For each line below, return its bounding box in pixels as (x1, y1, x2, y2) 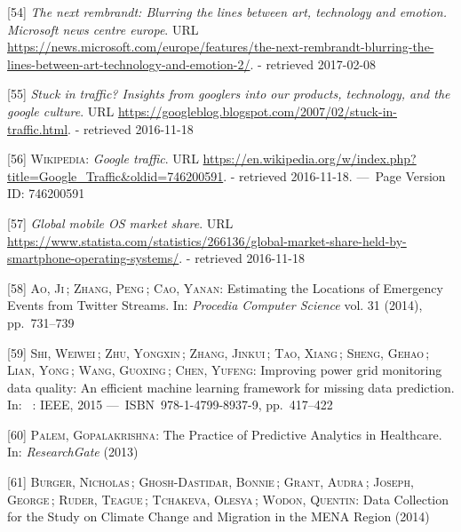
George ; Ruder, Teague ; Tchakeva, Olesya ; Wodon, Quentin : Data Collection (7, 489, 449, 508)
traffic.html (7, 119, 68, 138)
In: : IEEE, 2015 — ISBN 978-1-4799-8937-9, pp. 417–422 (7, 395, 333, 414)
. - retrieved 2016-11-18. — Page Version (223, 166, 446, 185)
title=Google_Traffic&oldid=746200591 (7, 166, 224, 185)
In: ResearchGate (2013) (7, 442, 139, 461)
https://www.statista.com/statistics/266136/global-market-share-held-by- (7, 231, 407, 250)
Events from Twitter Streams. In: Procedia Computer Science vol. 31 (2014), (7, 296, 423, 314)
